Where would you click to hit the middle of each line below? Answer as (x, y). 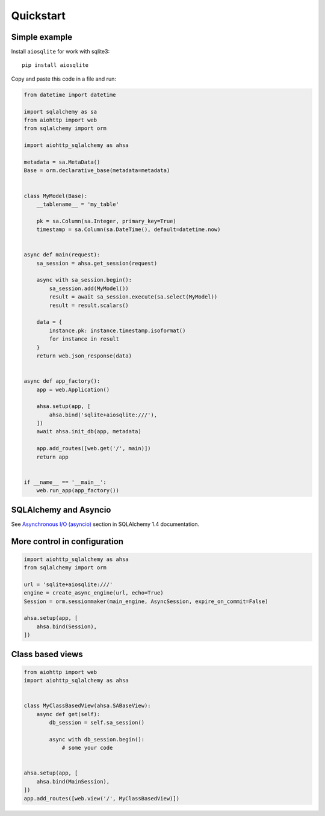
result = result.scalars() (89, 305)
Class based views (47, 654)
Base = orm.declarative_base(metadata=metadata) (97, 171)
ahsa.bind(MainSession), (73, 781)
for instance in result (84, 339)
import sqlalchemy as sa (60, 112)
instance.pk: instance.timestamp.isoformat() (117, 330)
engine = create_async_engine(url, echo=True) (94, 593)
